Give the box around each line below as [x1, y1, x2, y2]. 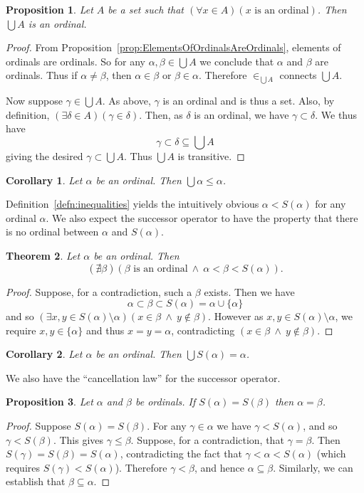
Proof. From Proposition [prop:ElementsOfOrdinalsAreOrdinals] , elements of [6, 40, 341, 55]
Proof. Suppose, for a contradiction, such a [6, 284, 192, 299]
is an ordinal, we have [194, 107, 289, 122]
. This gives [53, 432, 104, 447]
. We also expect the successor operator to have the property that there [46, 210, 358, 225]
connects [279, 68, 317, 83]
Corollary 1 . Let [6, 172, 83, 187]
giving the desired [6, 148, 83, 163]
